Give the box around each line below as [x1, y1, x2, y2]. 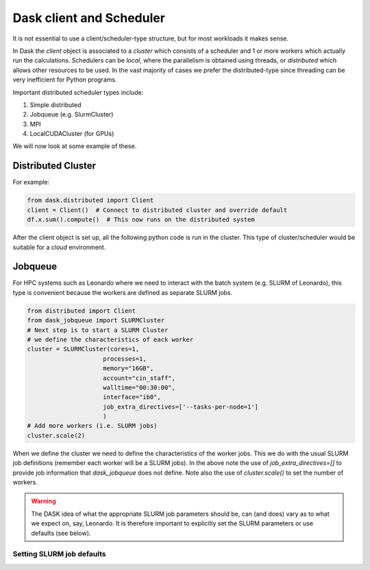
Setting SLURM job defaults [12, 549, 106, 559]
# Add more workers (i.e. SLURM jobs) [27, 422, 158, 430]
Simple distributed [29, 100, 82, 109]
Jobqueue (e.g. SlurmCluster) [29, 110, 114, 119]
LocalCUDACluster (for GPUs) [29, 130, 114, 138]
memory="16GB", [103, 364, 154, 372]
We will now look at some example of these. [12, 142, 137, 150]
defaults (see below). [31, 529, 91, 537]
